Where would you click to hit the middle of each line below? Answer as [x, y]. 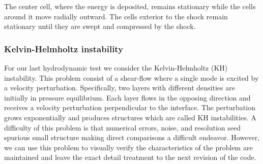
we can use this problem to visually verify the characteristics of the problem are [128, 147]
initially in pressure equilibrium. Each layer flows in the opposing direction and [127, 97]
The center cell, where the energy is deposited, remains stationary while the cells [130, 6]
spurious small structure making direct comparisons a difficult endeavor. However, [132, 137]
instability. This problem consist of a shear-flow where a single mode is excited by [131, 77]
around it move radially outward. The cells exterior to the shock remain [116, 16]
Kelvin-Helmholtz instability [64, 48]
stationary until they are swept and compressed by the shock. [100, 26]
